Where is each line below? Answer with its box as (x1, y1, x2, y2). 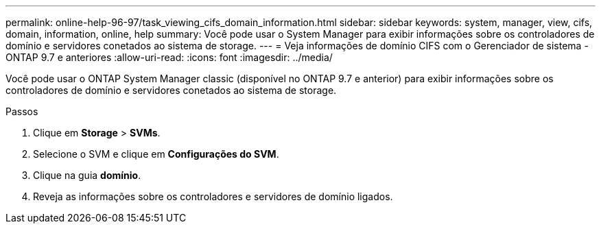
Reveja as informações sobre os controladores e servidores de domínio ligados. (33, 191, 393, 202)
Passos (5, 106, 38, 117)
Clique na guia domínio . (33, 169, 141, 181)
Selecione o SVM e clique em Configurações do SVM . (33, 148, 279, 160)
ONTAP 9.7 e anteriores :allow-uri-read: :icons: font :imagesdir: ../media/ (5, 51, 333, 63)
